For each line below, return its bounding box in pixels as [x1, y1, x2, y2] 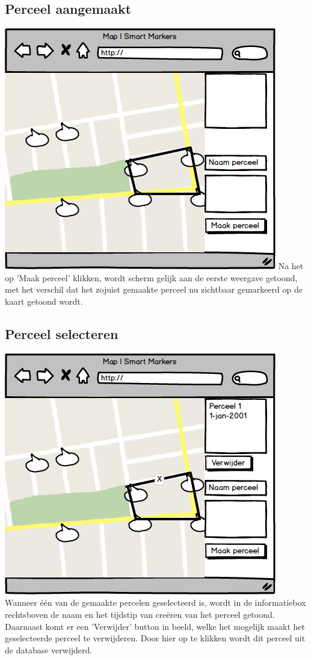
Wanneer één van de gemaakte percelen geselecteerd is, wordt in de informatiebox [5, 596, 306, 609]
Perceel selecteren [5, 324, 119, 343]
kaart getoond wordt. [5, 294, 83, 307]
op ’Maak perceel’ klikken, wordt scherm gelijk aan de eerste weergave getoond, [5, 271, 298, 284]
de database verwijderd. [5, 643, 93, 656]
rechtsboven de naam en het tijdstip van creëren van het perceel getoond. [5, 608, 275, 620]
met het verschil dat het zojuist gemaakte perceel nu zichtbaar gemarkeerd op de [5, 283, 303, 296]
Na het [278, 260, 304, 272]
